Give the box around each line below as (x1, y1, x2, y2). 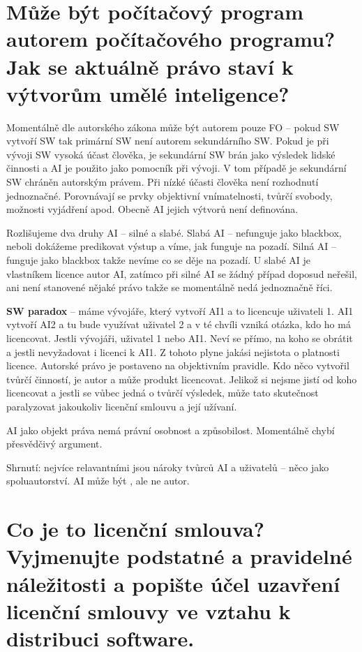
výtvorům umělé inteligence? (6, 79, 289, 108)
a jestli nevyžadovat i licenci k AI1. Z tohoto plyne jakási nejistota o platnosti (6, 344, 340, 359)
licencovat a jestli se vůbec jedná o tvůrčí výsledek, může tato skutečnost (6, 385, 319, 400)
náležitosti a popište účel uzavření (6, 569, 340, 598)
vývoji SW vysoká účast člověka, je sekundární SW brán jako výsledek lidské (6, 147, 335, 161)
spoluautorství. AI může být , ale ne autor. (6, 473, 190, 488)
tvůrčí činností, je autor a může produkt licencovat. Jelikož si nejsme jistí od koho (6, 371, 357, 386)
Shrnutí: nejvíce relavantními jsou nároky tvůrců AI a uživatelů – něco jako (6, 459, 329, 474)
